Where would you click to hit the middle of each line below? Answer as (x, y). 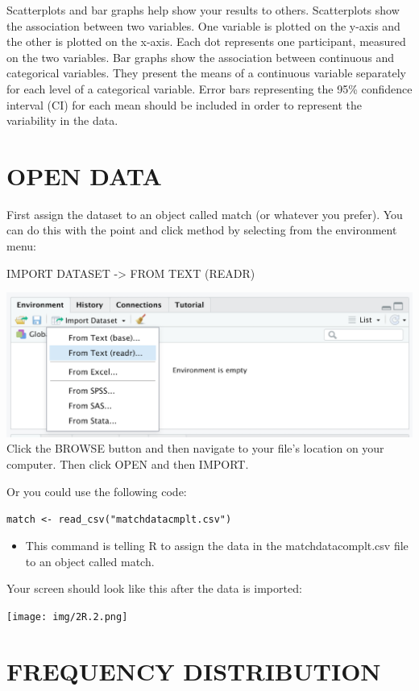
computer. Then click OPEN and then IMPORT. (128, 464)
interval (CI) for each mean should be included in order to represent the (184, 104)
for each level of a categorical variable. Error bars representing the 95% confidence (209, 88)
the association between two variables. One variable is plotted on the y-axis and (203, 25)
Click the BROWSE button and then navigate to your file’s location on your (195, 448)
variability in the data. (62, 120)
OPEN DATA (84, 175)
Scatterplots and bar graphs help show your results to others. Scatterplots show (203, 10)
